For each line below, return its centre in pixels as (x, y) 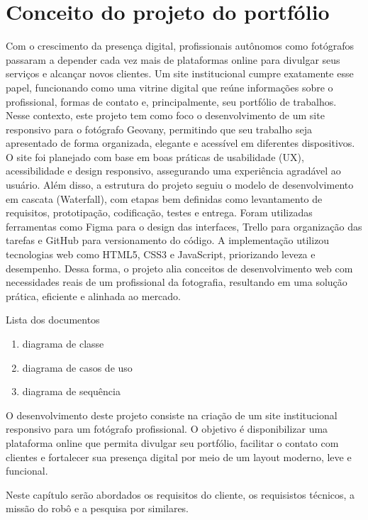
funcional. (27, 471)
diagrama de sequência (71, 391)
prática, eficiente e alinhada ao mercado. (94, 295)
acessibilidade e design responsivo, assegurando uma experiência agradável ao (173, 171)
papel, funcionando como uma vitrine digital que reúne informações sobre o (169, 87)
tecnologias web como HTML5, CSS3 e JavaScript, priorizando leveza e (161, 254)
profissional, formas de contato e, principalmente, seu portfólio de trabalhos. (171, 101)
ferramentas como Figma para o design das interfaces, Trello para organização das (184, 226)
